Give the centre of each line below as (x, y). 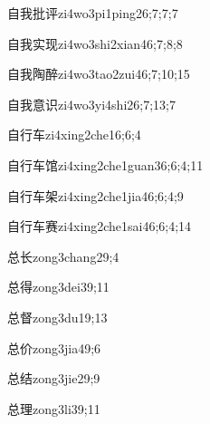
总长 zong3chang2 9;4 (63, 256)
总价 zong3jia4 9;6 (54, 347)
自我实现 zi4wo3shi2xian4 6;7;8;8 (95, 43)
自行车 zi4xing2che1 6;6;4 (74, 135)
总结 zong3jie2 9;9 (54, 378)
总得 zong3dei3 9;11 (58, 287)
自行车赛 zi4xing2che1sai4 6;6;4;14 (100, 226)
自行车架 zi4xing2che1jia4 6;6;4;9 (95, 195)
